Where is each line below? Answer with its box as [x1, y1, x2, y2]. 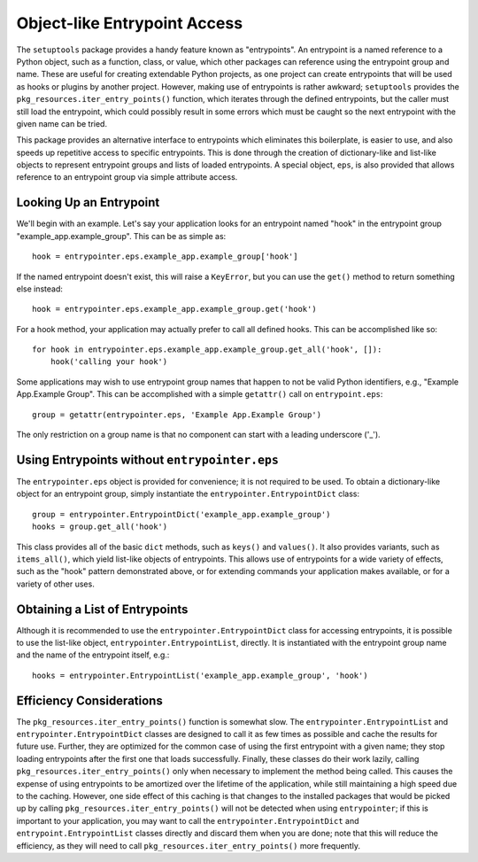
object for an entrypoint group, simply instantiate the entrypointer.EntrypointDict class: [16, 488, 360, 500]
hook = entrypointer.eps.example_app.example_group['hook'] [32, 252, 298, 261]
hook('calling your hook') [50, 357, 168, 367]
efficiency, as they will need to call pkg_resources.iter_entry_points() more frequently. [16, 840, 360, 850]
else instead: [16, 283, 64, 294]
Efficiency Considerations [16, 693, 163, 708]
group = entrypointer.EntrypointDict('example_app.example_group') [32, 509, 331, 519]
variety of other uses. [16, 579, 95, 589]
